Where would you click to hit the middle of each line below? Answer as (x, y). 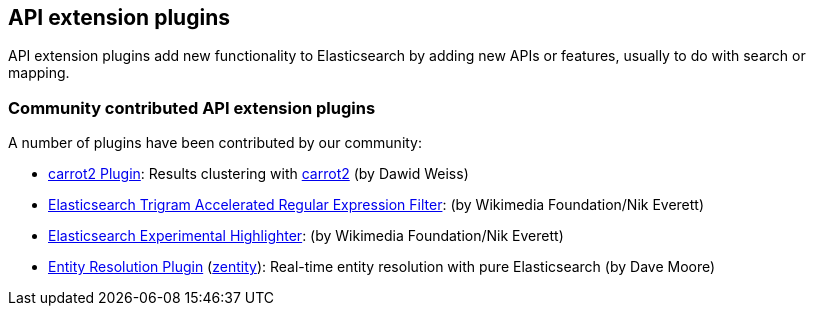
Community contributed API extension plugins (192, 107)
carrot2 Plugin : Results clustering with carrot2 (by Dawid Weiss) (258, 174)
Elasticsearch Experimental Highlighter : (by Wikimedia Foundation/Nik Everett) (306, 236)
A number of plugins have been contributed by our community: (215, 143)
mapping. (39, 73)
